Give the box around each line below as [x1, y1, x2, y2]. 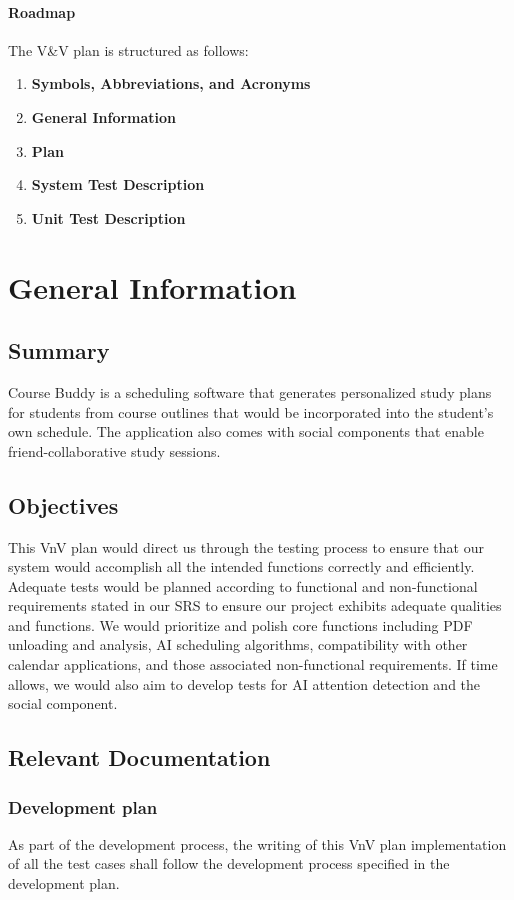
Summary [8, 335, 110, 366]
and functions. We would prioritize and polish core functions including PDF [8, 614, 473, 635]
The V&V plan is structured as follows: [8, 39, 249, 60]
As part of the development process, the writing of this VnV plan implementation [8, 833, 507, 854]
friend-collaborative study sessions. [8, 440, 221, 461]
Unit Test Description [31, 207, 186, 228]
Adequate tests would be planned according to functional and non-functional [8, 575, 478, 596]
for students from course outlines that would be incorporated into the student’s [8, 401, 494, 422]
